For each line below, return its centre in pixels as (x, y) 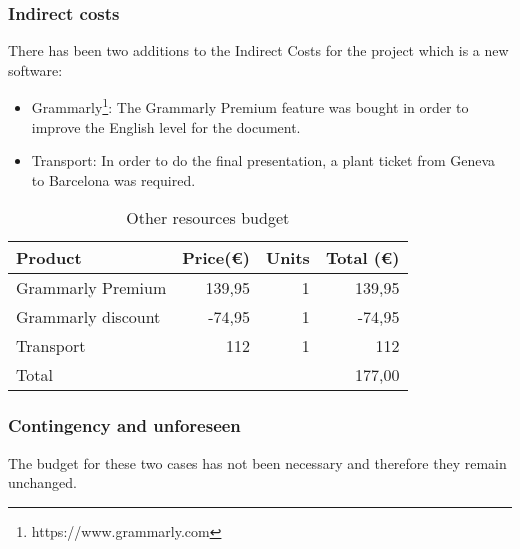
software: (35, 69)
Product (49, 258)
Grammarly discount (88, 317)
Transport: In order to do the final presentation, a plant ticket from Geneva (263, 160)
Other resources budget (208, 218)
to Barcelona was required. (113, 179)
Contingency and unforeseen (124, 425)
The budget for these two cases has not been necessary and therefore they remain (257, 462)
